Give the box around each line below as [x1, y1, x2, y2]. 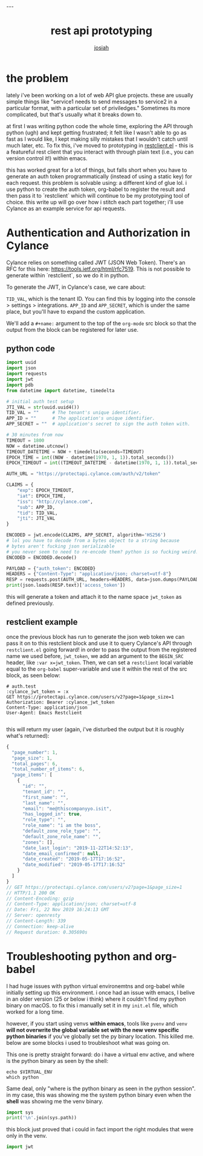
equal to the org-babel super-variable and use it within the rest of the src [6, 665, 187, 673]
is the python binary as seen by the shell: [6, 1057, 109, 1064]
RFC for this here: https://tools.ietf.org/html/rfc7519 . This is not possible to [6, 265, 191, 273]
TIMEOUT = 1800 [6, 438, 45, 444]
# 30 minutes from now [6, 432, 63, 438]
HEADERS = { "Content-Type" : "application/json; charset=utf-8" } [6, 571, 172, 577]
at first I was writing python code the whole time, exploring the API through [6, 122, 193, 129]
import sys [6, 1109, 34, 1116]
